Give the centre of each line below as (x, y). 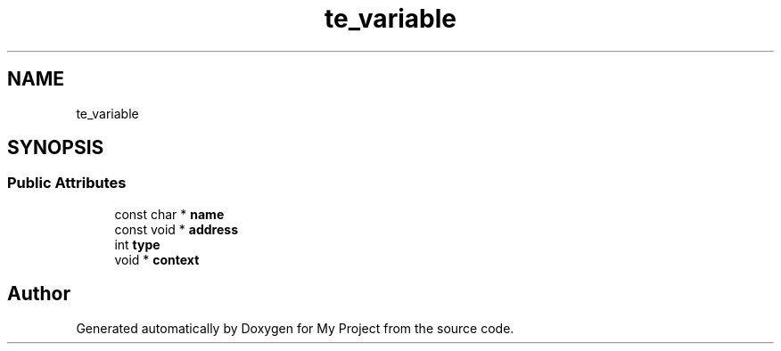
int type (137, 244)
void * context (157, 259)
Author (39, 294)
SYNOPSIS (56, 148)
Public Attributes (67, 183)
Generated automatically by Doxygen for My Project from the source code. (295, 328)
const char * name (169, 214)
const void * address (176, 229)
